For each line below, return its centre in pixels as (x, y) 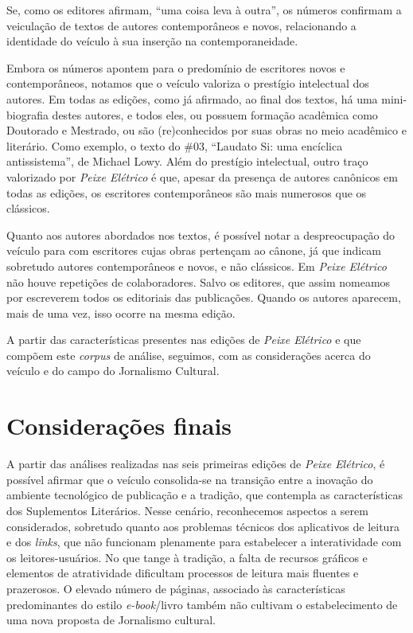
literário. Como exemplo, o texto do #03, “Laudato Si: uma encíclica (175, 145)
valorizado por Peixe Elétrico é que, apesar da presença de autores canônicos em (202, 176)
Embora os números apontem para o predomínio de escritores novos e (176, 67)
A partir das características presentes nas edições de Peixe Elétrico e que (184, 340)
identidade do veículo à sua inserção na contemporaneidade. (152, 41)
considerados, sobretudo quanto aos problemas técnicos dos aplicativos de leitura (203, 526)
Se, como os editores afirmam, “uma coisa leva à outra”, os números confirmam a (204, 10)
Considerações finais (119, 426)
